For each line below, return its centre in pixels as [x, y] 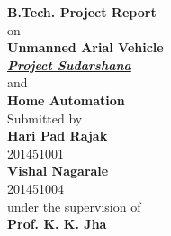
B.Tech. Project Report [82, 12]
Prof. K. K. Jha [57, 224]
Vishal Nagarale [58, 171]
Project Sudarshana [69, 64]
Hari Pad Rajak [58, 136]
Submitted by [45, 118]
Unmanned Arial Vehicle [85, 47]
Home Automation [66, 100]
